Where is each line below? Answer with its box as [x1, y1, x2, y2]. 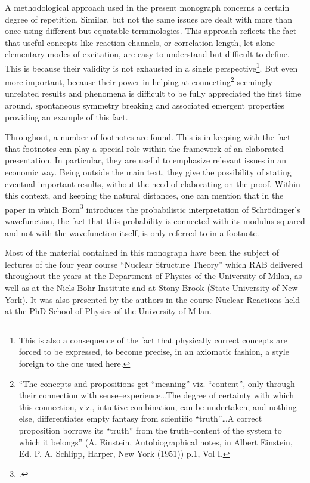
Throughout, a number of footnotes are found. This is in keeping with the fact [5, 131, 291, 143]
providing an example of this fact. [5, 110, 128, 123]
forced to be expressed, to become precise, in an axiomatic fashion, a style [18, 345, 289, 358]
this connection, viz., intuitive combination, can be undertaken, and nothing [18, 400, 297, 413]
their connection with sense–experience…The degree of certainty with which [18, 389, 294, 401]
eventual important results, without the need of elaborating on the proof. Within [5, 177, 300, 190]
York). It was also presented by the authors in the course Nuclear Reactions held [5, 293, 300, 305]
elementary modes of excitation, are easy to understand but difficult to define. [5, 48, 290, 60]
